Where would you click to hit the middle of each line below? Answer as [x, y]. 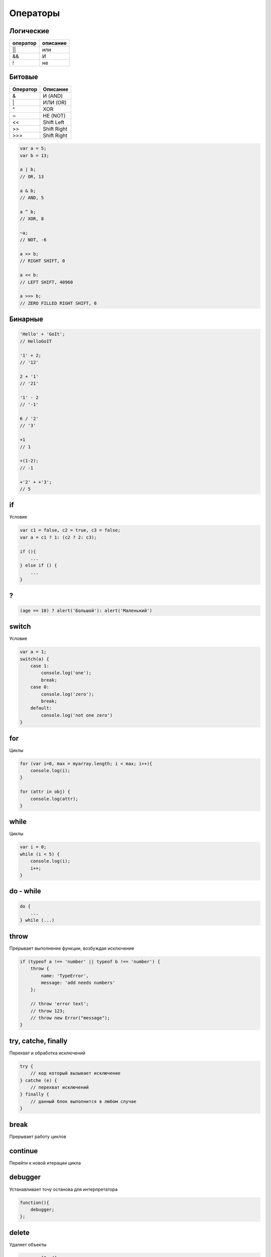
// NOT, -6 [33, 240]
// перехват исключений [59, 1088]
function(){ [35, 1202]
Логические [29, 31]
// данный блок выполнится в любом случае [83, 1101]
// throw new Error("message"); [70, 1018]
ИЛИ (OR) [55, 102]
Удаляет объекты [28, 1244]
